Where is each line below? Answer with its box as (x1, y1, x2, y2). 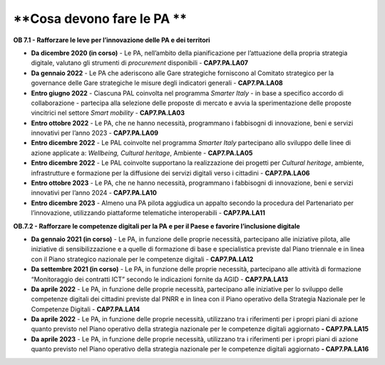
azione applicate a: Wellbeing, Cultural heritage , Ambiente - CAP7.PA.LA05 (31, 149, 253, 157)
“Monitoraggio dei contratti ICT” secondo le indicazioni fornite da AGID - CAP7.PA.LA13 (31, 275, 289, 284)
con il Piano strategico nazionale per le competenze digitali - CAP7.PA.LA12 (31, 254, 254, 264)
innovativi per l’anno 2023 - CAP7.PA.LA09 (31, 129, 159, 137)
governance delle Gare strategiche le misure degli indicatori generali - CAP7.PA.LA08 (31, 79, 283, 87)
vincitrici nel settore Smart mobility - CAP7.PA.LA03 (31, 109, 185, 117)
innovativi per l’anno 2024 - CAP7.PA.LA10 (31, 189, 157, 197)
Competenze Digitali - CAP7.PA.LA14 (31, 304, 140, 314)
